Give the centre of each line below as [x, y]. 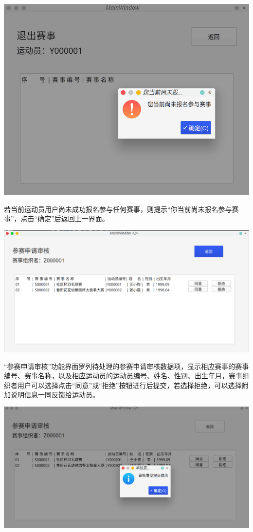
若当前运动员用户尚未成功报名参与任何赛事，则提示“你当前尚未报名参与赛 [121, 209]
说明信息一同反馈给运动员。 [55, 395]
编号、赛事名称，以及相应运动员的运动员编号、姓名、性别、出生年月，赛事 [123, 376]
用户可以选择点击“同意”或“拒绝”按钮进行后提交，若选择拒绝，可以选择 [129, 385]
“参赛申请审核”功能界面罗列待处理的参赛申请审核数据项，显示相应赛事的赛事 [126, 366]
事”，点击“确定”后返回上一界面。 [56, 218]
